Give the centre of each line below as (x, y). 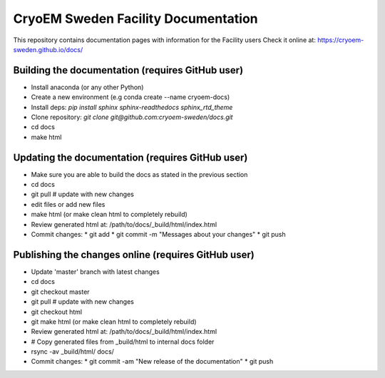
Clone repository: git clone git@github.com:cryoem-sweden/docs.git (132, 117)
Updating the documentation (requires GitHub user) (130, 157)
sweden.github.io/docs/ (48, 49)
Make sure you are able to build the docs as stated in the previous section (139, 174)
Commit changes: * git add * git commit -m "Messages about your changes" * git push (158, 235)
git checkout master (60, 292)
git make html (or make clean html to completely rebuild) (114, 322)
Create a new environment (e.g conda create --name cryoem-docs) (130, 97)
